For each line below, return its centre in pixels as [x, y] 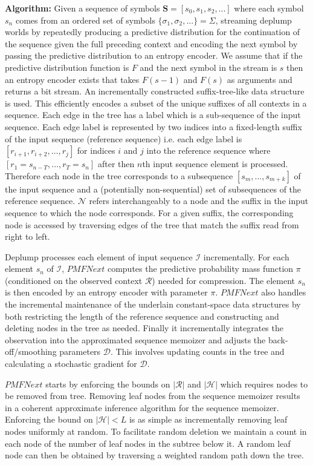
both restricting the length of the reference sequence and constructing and [142, 316]
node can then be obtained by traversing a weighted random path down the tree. [154, 455]
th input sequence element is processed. [215, 164]
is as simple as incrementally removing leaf [208, 419]
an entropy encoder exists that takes [72, 79]
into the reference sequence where [208, 150]
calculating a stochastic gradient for [71, 364]
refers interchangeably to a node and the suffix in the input [199, 201]
